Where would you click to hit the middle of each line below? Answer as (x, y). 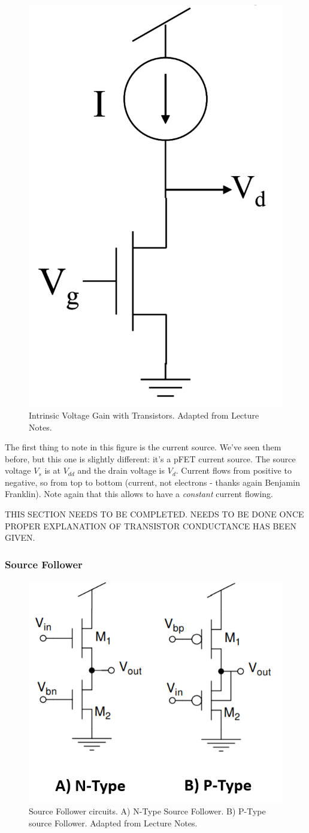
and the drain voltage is (121, 470)
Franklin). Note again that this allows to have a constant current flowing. (139, 494)
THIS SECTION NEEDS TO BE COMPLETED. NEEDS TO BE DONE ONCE (154, 514)
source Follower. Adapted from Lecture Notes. (113, 823)
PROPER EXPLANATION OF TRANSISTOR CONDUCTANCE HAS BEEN (151, 525)
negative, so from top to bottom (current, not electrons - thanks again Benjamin (152, 482)
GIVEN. (20, 537)
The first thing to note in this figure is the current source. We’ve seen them (143, 447)
